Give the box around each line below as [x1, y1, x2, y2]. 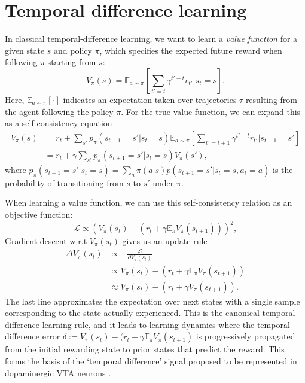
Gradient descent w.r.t [5, 235, 87, 247]
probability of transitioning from [5, 176, 124, 189]
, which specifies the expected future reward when [99, 44, 282, 56]
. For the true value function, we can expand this [121, 105, 301, 117]
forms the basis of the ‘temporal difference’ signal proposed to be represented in [5, 354, 297, 367]
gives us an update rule [122, 235, 208, 247]
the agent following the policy [5, 105, 114, 117]
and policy [54, 44, 92, 56]
